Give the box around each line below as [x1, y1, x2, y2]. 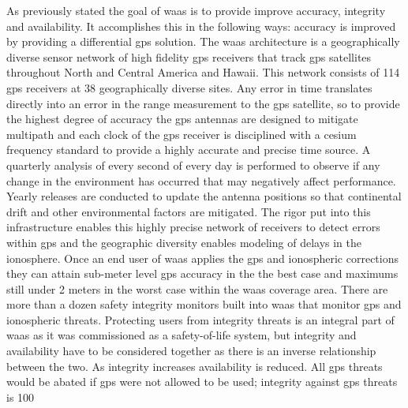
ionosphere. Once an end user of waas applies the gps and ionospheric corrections [6, 249, 399, 266]
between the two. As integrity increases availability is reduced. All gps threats [6, 357, 383, 374]
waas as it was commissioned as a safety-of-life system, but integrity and [6, 327, 357, 343]
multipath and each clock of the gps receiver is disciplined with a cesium [6, 125, 357, 142]
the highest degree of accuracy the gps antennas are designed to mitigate [6, 110, 358, 127]
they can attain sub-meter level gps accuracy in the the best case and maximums [6, 265, 399, 282]
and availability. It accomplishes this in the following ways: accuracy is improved [6, 17, 396, 34]
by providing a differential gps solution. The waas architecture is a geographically [6, 33, 400, 50]
